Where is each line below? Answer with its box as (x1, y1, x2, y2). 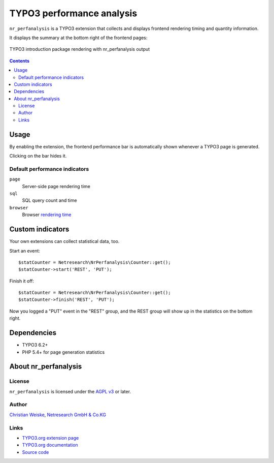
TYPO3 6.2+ (22, 342, 48, 348)
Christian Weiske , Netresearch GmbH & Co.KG (9, 412, 107, 418)
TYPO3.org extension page (22, 435, 79, 441)
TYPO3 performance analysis (9, 8, 138, 19)
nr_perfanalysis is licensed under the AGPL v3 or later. (9, 388, 131, 394)
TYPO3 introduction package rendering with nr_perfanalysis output (9, 46, 150, 52)
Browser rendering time (22, 211, 72, 218)
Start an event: (9, 248, 41, 254)
